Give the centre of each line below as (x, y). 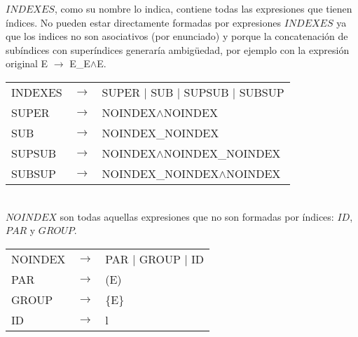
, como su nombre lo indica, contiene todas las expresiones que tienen (203, 8)
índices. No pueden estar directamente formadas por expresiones (143, 22)
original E (27, 63)
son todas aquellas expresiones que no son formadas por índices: (197, 216)
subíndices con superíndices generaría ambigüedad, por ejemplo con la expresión (178, 49)
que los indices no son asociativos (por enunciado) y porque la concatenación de (177, 36)
